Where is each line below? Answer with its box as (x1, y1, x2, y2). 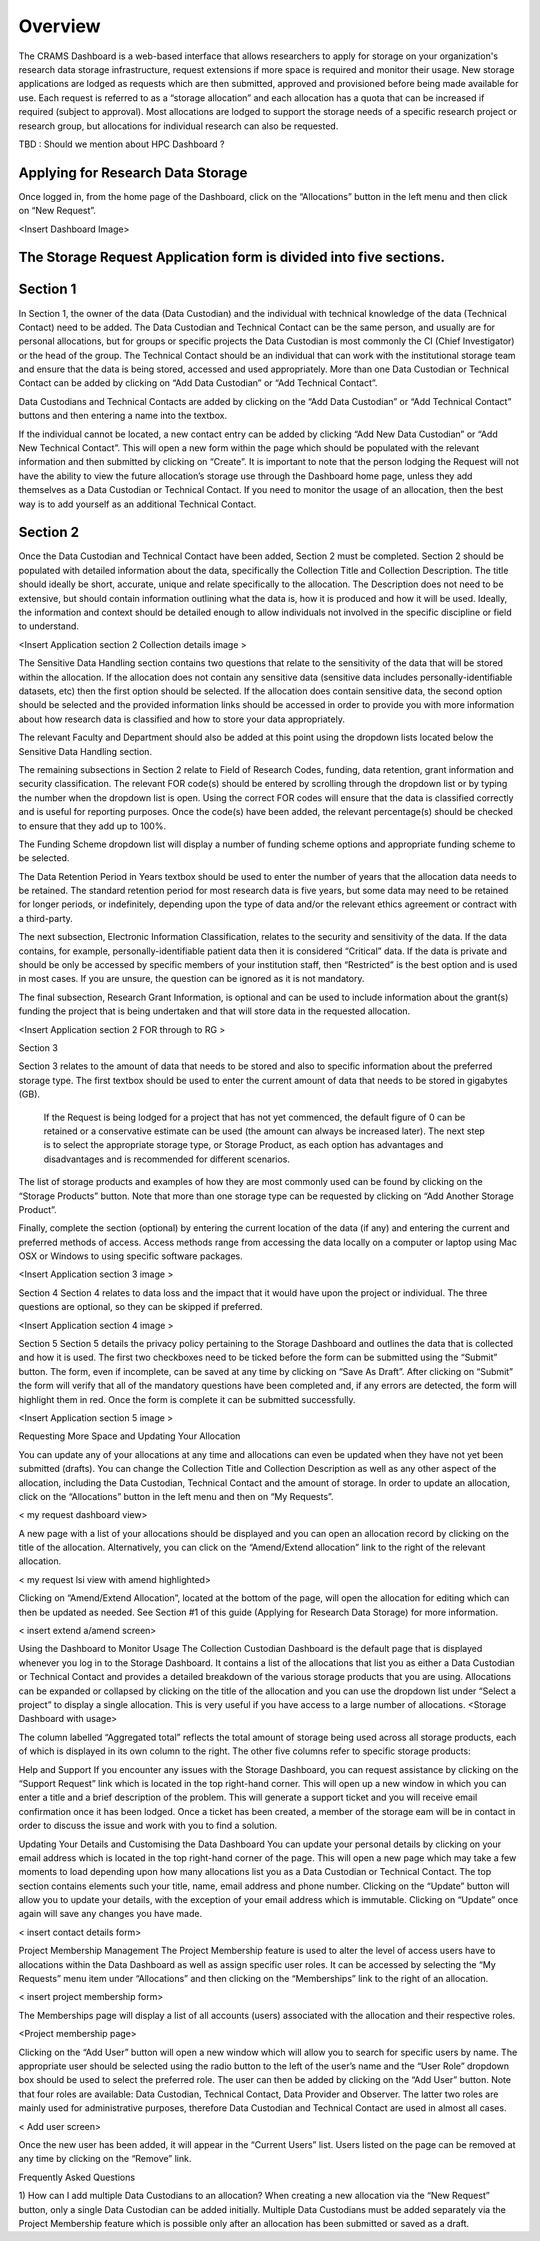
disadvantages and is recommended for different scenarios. (43, 1153, 290, 1165)
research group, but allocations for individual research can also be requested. (18, 120, 339, 132)
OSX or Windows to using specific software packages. (18, 1250, 244, 1262)
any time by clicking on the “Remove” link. (18, 2153, 192, 2165)
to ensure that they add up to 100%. (18, 820, 167, 832)
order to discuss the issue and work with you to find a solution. (18, 1820, 278, 1832)
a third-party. (18, 912, 74, 924)
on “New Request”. (18, 205, 97, 217)
